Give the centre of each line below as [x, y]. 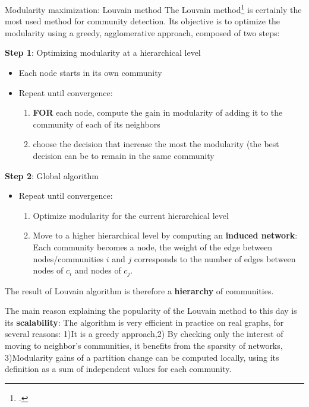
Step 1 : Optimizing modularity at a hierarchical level [103, 53]
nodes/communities [68, 258]
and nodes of [98, 270]
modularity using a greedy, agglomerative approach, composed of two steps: [142, 32]
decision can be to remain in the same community [124, 155]
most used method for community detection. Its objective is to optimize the [143, 21]
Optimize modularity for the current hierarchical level [131, 215]
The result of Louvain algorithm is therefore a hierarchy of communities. [139, 290]
